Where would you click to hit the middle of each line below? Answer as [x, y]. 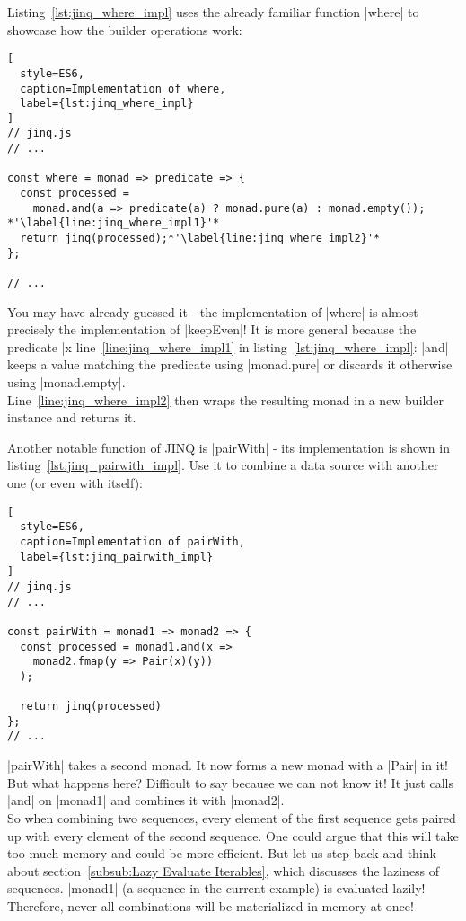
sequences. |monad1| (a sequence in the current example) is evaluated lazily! [216, 888]
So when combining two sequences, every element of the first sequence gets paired [232, 817]
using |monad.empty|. [66, 382]
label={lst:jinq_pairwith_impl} [117, 557]
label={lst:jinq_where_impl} [107, 104]
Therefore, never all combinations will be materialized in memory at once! [211, 905]
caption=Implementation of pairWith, [132, 541]
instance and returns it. [72, 417]
